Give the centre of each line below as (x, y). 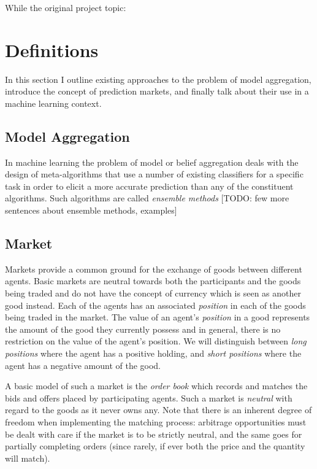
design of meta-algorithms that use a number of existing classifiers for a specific (154, 174)
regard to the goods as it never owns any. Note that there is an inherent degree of (158, 410)
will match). (28, 458)
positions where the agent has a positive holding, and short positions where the (153, 353)
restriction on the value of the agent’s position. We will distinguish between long (156, 341)
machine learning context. (53, 103)
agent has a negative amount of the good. (83, 365)
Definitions (52, 49)
